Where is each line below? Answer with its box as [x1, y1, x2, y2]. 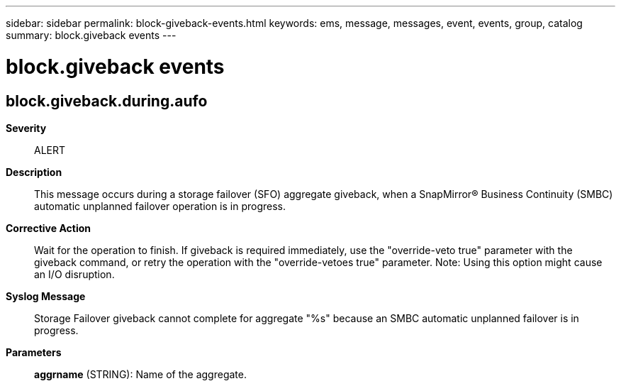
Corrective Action [6, 221, 91, 234]
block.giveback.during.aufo [6, 92, 208, 110]
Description [6, 165, 62, 178]
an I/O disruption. [34, 268, 115, 280]
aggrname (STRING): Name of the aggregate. [34, 368, 247, 380]
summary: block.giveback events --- [6, 29, 177, 41]
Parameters [6, 346, 62, 358]
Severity [6, 121, 47, 134]
